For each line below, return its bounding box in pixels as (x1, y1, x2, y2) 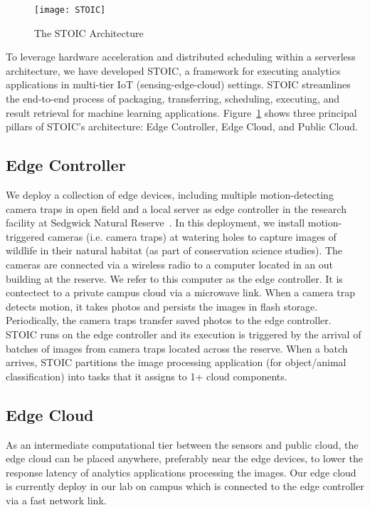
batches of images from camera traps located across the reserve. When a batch (6, 340, 348, 355)
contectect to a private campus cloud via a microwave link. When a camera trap (6, 285, 355, 300)
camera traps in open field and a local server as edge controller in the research (6, 201, 347, 216)
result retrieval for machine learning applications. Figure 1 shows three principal (6, 105, 357, 120)
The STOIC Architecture (34, 25, 144, 40)
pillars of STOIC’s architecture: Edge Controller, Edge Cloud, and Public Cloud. (6, 119, 358, 134)
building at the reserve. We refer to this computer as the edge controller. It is (6, 271, 343, 286)
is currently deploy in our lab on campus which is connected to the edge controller (6, 479, 364, 494)
